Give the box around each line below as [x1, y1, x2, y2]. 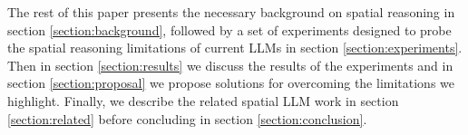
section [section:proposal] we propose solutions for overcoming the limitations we [7, 73, 455, 92]
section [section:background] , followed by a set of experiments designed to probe [7, 20, 452, 39]
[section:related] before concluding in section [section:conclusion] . [7, 109, 367, 128]
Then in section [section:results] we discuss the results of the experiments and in [7, 55, 453, 74]
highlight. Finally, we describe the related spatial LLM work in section [7, 91, 399, 110]
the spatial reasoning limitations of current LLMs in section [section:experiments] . [7, 38, 463, 57]
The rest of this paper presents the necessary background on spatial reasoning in [7, 3, 455, 21]
